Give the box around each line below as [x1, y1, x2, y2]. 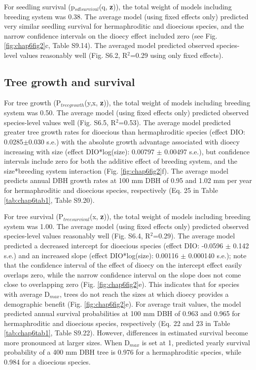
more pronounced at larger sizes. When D [4, 337, 130, 347]
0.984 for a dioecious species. [4, 357, 91, 367]
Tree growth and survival [4, 74, 135, 89]
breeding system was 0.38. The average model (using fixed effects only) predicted [4, 11, 249, 21]
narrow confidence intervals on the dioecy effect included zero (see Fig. [4, 30, 218, 41]
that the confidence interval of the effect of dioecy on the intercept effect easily [4, 260, 242, 270]
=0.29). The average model [153, 231, 235, 241]
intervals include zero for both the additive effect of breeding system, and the [4, 156, 237, 166]
